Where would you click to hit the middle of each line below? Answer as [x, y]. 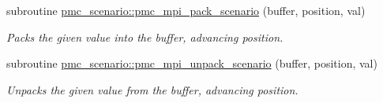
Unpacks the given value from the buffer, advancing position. [152, 89]
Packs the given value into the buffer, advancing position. [145, 37]
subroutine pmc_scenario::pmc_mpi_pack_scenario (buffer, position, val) [186, 10]
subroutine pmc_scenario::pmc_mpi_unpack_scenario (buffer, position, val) [192, 63]
